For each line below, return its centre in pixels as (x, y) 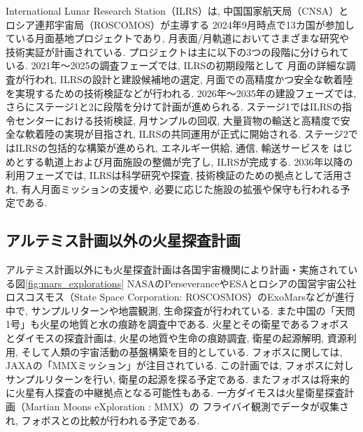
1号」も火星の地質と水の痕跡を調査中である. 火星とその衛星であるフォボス (177, 324)
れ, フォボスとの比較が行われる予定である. (103, 420)
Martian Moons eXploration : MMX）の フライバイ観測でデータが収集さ (187, 406)
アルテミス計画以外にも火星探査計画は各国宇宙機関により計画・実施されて (177, 269)
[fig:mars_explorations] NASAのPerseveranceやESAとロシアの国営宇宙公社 (191, 283)
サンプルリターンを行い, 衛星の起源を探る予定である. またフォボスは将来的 (178, 379)
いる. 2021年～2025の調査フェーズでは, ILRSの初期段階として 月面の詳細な (176, 65)
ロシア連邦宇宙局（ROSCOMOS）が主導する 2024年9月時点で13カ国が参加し (180, 24)
